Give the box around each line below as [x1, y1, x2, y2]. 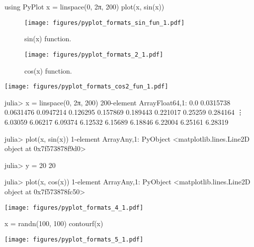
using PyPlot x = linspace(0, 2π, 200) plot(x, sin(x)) [4, 1, 165, 11]
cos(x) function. [24, 65, 72, 76]
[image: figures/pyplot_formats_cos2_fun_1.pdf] [4, 83, 169, 90]
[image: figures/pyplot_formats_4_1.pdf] [4, 204, 144, 211]
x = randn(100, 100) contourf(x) [4, 218, 103, 229]
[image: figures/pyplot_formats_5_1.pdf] [4, 236, 144, 243]
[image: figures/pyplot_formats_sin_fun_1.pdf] [24, 19, 185, 26]
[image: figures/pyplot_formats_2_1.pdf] [24, 51, 164, 58]
